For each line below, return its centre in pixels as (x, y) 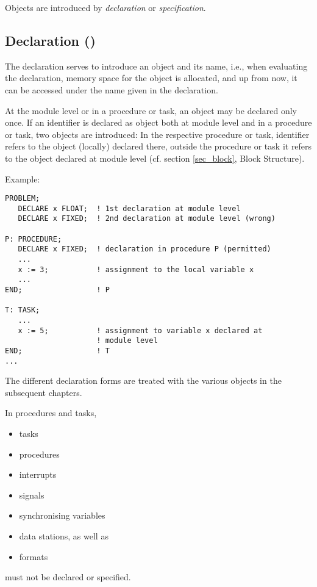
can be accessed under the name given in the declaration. (112, 89)
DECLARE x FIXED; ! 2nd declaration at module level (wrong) (147, 219)
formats (34, 556)
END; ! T (57, 351)
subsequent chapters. (44, 392)
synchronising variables (62, 515)
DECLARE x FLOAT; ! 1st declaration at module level (129, 208)
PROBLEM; (23, 199)
